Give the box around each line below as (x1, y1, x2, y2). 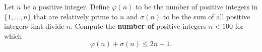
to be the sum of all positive (163, 11, 250, 21)
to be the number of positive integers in (135, 1, 258, 11)
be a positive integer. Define (23, 1, 110, 11)
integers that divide (4, 21, 64, 31)
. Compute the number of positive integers (71, 21, 207, 31)
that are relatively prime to (33, 11, 118, 21)
